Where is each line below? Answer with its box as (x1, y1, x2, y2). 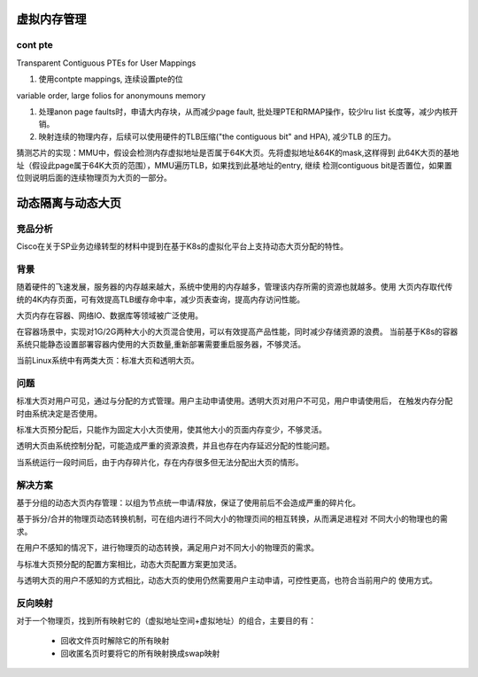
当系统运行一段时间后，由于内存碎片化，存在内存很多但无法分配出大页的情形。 (16, 456, 304, 467)
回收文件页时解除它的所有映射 (60, 635, 170, 646)
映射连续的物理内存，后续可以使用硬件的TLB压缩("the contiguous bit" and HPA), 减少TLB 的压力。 (38, 131, 396, 142)
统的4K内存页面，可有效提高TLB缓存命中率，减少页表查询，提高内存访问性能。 (16, 293, 305, 305)
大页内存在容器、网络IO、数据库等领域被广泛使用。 (16, 310, 204, 321)
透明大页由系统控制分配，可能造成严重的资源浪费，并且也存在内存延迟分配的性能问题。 (16, 440, 335, 451)
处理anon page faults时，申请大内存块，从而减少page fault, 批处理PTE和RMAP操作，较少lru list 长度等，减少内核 (38, 106, 451, 117)
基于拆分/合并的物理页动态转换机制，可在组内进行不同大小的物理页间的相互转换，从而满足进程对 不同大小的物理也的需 (16, 514, 448, 525)
